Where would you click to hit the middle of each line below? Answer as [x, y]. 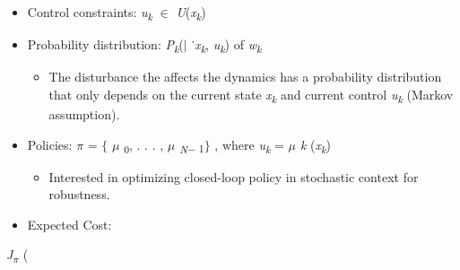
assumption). [84, 113]
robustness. [79, 194]
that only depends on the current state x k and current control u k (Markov [251, 95]
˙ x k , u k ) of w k [226, 45]
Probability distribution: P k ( [105, 45]
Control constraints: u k [90, 13]
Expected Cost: [69, 224]
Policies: [50, 144]
